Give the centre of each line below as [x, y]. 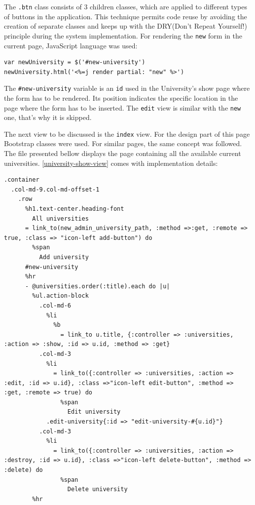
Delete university [97, 489]
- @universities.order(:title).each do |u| [97, 286]
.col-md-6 [55, 305]
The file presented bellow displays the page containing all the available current [123, 153]
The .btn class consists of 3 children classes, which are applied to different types [126, 6]
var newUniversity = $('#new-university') [75, 62]
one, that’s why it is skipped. [48, 117]
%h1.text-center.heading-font [74, 209]
